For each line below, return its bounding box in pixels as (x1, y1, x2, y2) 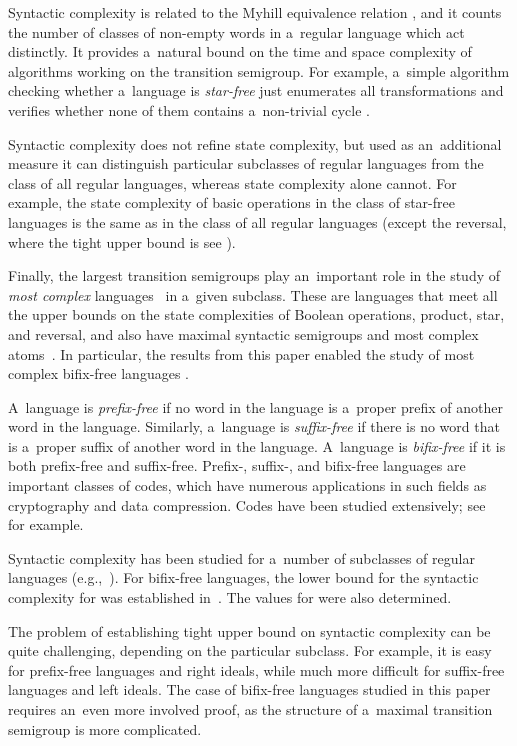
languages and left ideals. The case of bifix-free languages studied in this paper (8, 679, 491, 700)
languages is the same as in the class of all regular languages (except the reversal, (8, 211, 507, 232)
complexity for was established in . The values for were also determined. (8, 587, 452, 608)
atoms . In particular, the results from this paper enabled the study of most (8, 343, 475, 364)
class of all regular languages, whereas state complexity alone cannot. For (8, 172, 457, 193)
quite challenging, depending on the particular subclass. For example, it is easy (8, 640, 492, 661)
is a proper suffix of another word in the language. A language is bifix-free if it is (8, 435, 506, 456)
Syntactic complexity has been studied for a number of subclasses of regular (8, 547, 475, 568)
